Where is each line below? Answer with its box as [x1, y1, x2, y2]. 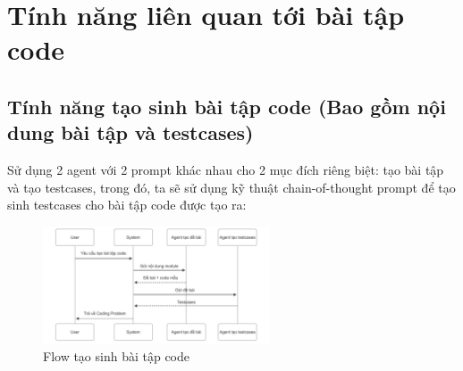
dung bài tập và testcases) [7, 119, 254, 146]
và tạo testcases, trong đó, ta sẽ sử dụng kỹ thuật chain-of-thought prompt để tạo [7, 177, 456, 196]
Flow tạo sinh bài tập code [43, 346, 189, 365]
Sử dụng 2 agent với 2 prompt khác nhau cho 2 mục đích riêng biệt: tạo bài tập [7, 161, 444, 179]
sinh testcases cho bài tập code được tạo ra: [7, 195, 247, 214]
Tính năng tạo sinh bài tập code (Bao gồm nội [7, 92, 446, 120]
